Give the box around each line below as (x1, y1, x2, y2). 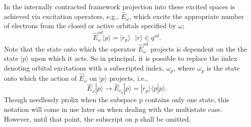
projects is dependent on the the (150, 43, 247, 54)
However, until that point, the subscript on (4, 113, 133, 124)
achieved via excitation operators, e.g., (4, 11, 119, 21)
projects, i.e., (109, 73, 148, 83)
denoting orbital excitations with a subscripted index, (4, 63, 164, 73)
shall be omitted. (140, 113, 191, 124)
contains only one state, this (145, 94, 230, 105)
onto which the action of (4, 73, 77, 83)
